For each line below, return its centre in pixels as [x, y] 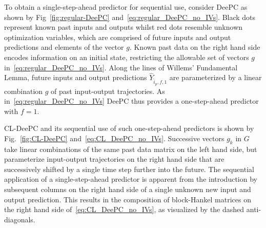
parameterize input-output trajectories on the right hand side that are [114, 159]
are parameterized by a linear [216, 77]
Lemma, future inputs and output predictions [76, 77]
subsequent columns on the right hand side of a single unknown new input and [128, 189]
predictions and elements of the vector [64, 47]
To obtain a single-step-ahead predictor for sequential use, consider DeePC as [126, 7]
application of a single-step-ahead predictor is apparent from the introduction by [131, 179]
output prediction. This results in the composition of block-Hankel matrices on [128, 199]
